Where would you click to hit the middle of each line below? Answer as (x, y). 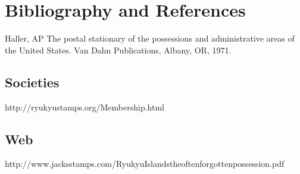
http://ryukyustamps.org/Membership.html (85, 107)
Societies (32, 82)
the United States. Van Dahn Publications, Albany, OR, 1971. (118, 50)
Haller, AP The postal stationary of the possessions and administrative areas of (150, 38)
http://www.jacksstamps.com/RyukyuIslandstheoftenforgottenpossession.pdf (145, 164)
